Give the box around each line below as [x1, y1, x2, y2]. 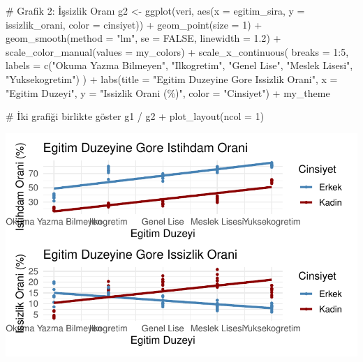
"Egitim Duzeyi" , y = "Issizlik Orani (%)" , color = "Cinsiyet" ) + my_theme [6, 85, 330, 100]
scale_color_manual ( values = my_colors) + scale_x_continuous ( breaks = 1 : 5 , [6, 44, 349, 59]
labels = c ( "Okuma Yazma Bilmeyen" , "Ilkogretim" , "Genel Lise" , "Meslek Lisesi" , [6, 58, 353, 73]
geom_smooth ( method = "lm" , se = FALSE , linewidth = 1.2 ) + [6, 31, 281, 45]
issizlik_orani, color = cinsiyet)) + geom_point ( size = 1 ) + [6, 17, 262, 31]
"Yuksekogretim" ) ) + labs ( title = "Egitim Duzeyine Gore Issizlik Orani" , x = [6, 71, 338, 86]
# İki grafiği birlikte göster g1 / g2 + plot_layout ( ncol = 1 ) [6, 109, 265, 123]
